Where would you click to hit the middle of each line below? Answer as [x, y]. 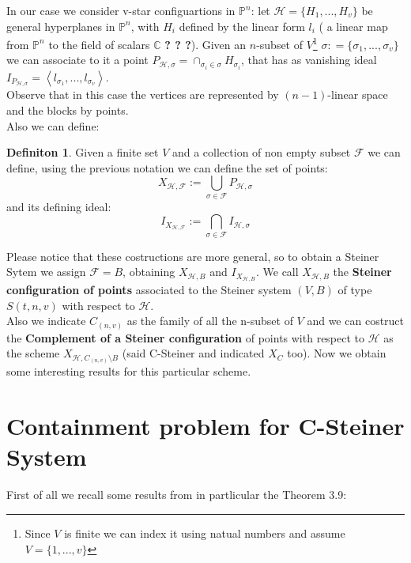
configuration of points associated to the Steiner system [149, 290]
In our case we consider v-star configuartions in [121, 10]
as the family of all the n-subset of [210, 321]
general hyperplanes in [61, 26]
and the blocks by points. [68, 110]
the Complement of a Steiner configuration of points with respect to [186, 337]
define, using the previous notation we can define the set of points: [167, 167]
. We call [277, 272]
